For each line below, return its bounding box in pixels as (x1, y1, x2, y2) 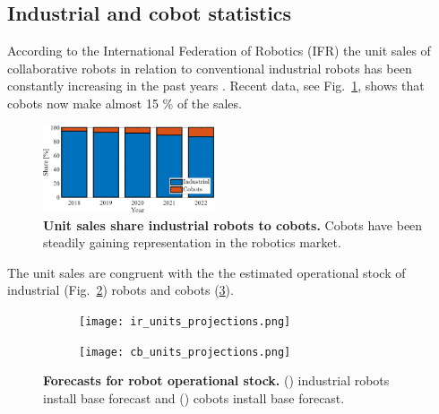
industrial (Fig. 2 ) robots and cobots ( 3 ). (7, 280, 234, 299)
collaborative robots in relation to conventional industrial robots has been (7, 58, 412, 77)
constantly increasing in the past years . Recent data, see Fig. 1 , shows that (7, 76, 425, 95)
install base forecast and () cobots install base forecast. (43, 388, 345, 407)
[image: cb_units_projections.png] (79, 345, 291, 358)
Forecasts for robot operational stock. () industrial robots (43, 371, 390, 390)
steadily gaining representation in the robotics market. (43, 233, 341, 252)
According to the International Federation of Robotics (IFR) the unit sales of (7, 41, 431, 60)
